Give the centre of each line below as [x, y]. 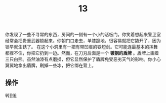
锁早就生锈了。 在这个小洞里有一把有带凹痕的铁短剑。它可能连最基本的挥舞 [82, 47]
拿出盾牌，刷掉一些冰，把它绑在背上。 [57, 65]
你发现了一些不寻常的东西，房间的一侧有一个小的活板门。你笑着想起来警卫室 [83, 35]
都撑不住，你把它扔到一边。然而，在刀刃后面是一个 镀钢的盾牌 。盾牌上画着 [82, 53]
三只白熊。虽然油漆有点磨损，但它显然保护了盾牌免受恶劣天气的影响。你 [79, 59]
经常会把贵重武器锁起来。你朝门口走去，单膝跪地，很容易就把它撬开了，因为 [83, 41]
